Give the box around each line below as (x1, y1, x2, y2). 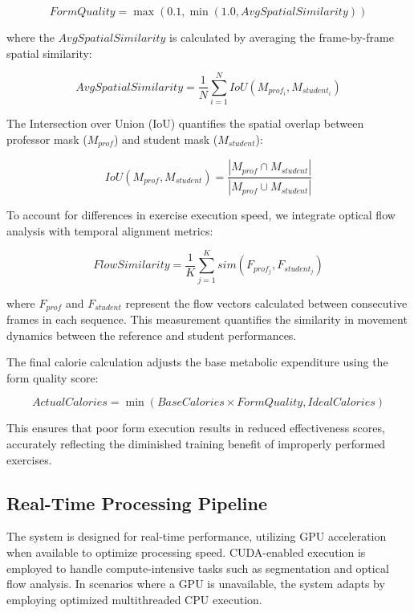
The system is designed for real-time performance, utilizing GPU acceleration (6, 528, 387, 545)
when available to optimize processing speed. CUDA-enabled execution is (6, 543, 366, 560)
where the (6, 29, 55, 45)
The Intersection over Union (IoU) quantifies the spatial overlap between (6, 115, 364, 132)
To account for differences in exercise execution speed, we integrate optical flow (6, 206, 396, 223)
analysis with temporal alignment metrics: (6, 222, 213, 239)
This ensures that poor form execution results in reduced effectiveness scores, (6, 419, 385, 436)
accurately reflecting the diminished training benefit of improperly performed (6, 435, 386, 452)
